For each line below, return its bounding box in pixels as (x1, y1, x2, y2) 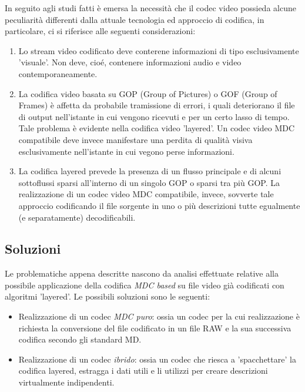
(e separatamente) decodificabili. (18, 211, 136, 223)
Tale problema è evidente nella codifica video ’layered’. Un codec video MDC (18, 122, 295, 134)
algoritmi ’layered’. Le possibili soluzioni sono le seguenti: (5, 290, 210, 303)
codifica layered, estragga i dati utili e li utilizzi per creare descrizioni (18, 364, 268, 377)
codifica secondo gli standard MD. (18, 333, 142, 346)
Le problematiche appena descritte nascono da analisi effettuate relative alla (5, 267, 279, 280)
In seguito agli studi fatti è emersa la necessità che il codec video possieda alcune (5, 2, 296, 14)
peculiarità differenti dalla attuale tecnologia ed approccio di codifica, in (5, 13, 264, 25)
